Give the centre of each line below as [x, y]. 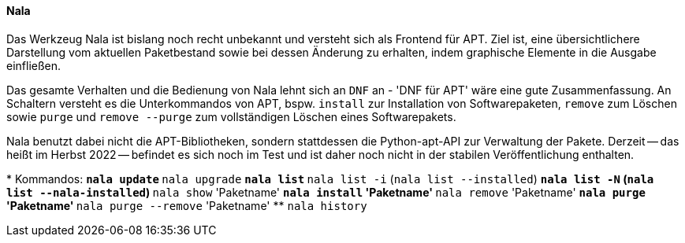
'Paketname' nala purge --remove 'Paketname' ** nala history [187, 205]
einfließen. [34, 65]
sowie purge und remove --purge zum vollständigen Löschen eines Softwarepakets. [231, 116]
